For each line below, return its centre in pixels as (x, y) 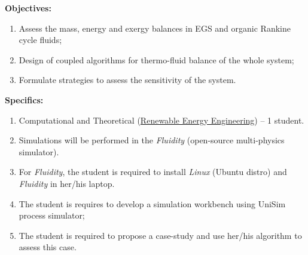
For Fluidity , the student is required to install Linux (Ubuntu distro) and (153, 172)
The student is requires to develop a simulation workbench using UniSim (152, 203)
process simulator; (52, 215)
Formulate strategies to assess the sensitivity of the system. (127, 80)
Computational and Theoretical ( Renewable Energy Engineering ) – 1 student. (161, 120)
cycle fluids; (40, 40)
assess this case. (48, 247)
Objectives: (28, 8)
